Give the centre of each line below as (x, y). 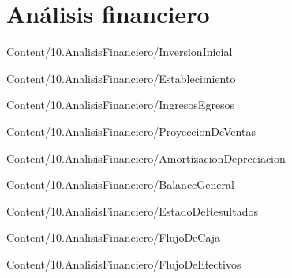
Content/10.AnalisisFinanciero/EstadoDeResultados (132, 210)
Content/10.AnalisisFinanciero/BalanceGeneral (120, 184)
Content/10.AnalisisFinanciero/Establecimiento (121, 78)
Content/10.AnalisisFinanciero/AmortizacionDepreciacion (146, 158)
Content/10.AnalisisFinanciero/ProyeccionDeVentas (131, 131)
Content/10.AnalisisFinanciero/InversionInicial (120, 52)
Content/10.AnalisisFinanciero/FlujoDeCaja (114, 237)
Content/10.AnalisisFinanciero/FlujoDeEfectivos (124, 263)
